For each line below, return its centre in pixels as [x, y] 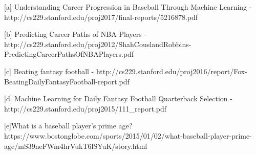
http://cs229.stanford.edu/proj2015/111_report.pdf [85, 108]
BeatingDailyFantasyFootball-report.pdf [67, 81]
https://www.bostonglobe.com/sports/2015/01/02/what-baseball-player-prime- [128, 135]
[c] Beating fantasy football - [49, 71]
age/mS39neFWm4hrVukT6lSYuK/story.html [76, 146]
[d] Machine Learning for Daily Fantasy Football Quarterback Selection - [118, 98]
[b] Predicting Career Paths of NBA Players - [75, 34]
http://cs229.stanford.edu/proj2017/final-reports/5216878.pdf [101, 17]
